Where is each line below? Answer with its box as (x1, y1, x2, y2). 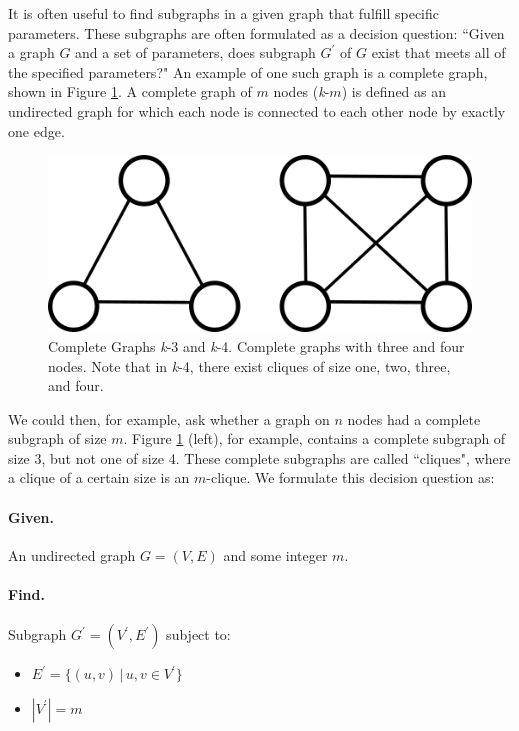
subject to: (166, 624, 231, 645)
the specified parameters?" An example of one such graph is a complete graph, (8, 61, 488, 82)
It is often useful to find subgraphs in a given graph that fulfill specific (8, 3, 440, 23)
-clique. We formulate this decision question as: (206, 467, 495, 488)
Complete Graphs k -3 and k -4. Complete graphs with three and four (48, 335, 465, 356)
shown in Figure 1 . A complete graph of (8, 81, 252, 102)
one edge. (8, 120, 65, 141)
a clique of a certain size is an (8, 467, 190, 488)
